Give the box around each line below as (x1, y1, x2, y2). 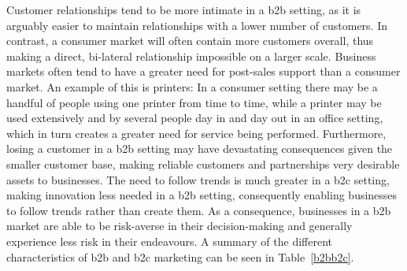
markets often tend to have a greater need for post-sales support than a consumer (6, 63, 401, 80)
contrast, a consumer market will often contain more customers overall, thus (6, 32, 374, 49)
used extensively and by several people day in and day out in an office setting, (6, 110, 383, 126)
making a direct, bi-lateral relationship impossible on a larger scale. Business (6, 47, 376, 64)
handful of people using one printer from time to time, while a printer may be (6, 94, 382, 110)
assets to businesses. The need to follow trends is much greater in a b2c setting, (6, 171, 390, 187)
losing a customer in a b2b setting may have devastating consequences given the (6, 140, 393, 157)
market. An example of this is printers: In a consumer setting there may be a (6, 78, 378, 95)
